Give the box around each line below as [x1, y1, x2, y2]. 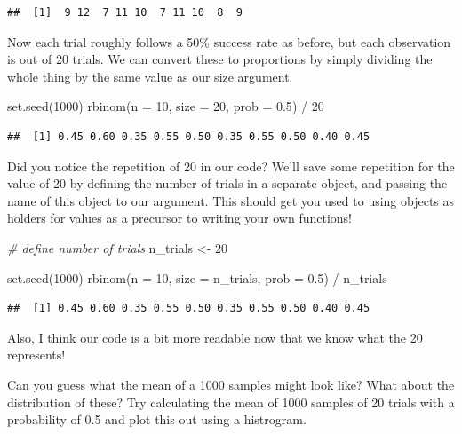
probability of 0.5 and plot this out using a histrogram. [7, 410, 307, 429]
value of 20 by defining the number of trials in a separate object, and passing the [7, 174, 448, 193]
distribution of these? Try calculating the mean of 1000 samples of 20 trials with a [7, 392, 455, 411]
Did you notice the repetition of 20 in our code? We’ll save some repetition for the [7, 156, 455, 175]
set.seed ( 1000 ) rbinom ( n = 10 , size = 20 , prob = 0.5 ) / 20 [7, 97, 324, 115]
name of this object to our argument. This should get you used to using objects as [7, 191, 455, 209]
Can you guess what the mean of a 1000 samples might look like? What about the [7, 375, 455, 393]
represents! [7, 345, 66, 364]
